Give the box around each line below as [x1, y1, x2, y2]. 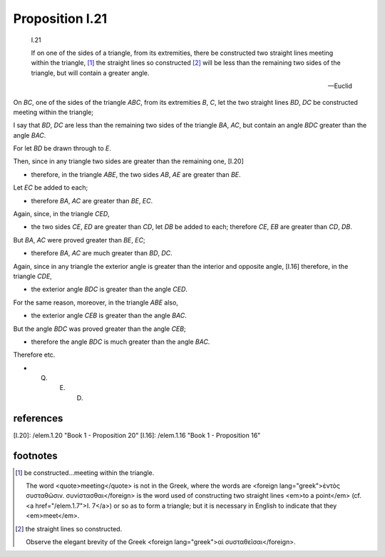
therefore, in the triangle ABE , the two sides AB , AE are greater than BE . [31, 170, 242, 178]
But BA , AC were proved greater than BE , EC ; [13, 235, 145, 244]
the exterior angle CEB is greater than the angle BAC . [31, 311, 187, 320]
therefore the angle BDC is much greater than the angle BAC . [31, 337, 210, 346]
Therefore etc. [13, 350, 56, 359]
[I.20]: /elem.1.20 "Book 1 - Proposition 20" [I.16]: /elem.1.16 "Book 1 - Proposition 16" [13, 431, 261, 439]
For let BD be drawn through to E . [13, 144, 112, 153]
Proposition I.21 [13, 11, 108, 26]
